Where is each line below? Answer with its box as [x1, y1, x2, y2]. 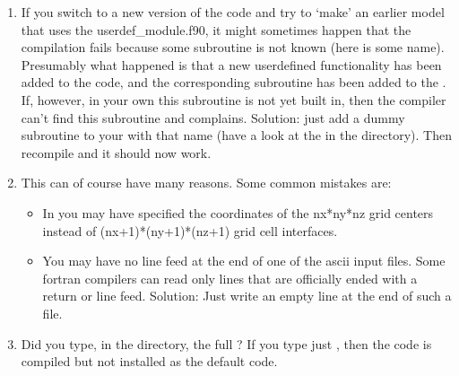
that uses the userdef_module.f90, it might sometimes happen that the [21, 20, 411, 39]
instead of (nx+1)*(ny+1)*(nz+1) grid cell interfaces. [42, 221, 338, 240]
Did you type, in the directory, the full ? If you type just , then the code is [21, 334, 432, 353]
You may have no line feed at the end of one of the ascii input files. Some [42, 251, 446, 270]
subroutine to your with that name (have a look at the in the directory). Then [21, 126, 452, 144]
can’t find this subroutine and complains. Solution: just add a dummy [21, 108, 405, 127]
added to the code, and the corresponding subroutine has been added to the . [21, 73, 446, 92]
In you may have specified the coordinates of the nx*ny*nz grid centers [42, 203, 434, 222]
